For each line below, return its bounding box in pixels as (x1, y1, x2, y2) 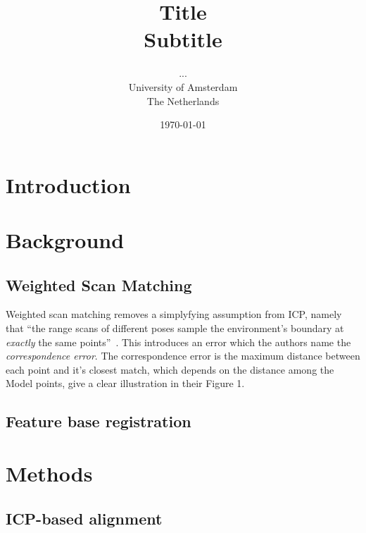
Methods (6, 458, 93, 487)
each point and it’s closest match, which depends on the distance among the (6, 362, 334, 376)
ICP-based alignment (6, 507, 163, 529)
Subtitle (144, 25, 222, 54)
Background (6, 226, 125, 255)
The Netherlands (146, 93, 220, 108)
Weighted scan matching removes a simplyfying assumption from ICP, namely (6, 307, 342, 321)
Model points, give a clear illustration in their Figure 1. (6, 376, 245, 391)
